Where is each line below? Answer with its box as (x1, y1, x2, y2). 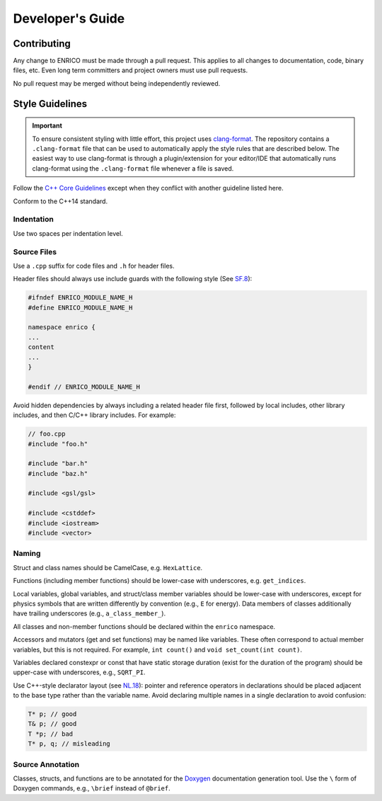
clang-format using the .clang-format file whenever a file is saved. (32, 164, 234, 173)
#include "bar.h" (28, 460, 88, 467)
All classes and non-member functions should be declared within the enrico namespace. (13, 622, 276, 630)
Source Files (13, 246, 57, 256)
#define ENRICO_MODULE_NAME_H (28, 303, 133, 312)
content (28, 343, 54, 351)
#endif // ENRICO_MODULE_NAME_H (28, 382, 141, 391)
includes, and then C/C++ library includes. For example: (13, 411, 176, 419)
